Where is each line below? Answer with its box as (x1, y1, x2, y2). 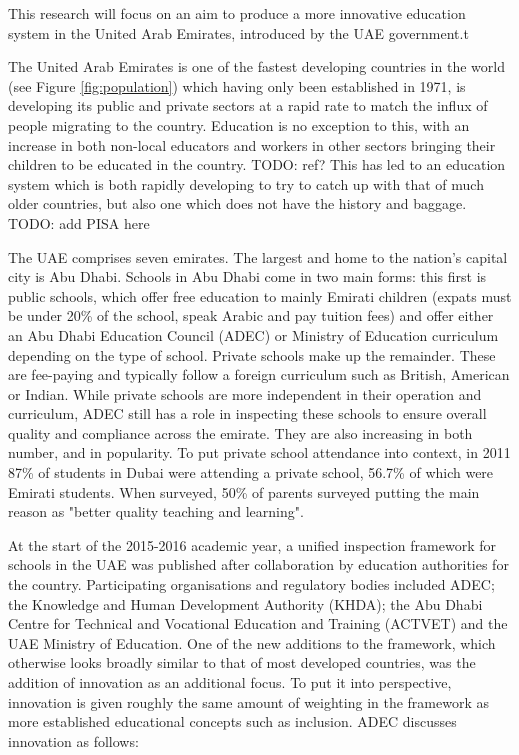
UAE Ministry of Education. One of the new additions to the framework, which (8, 632, 496, 653)
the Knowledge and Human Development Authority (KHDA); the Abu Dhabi (8, 593, 483, 614)
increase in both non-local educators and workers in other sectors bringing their (8, 134, 496, 155)
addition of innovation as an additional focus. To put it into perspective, (8, 672, 452, 692)
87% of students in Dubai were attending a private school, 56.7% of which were (8, 462, 494, 483)
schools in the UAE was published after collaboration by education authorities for (8, 554, 509, 575)
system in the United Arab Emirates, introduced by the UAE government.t (8, 22, 469, 43)
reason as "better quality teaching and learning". (8, 501, 304, 522)
